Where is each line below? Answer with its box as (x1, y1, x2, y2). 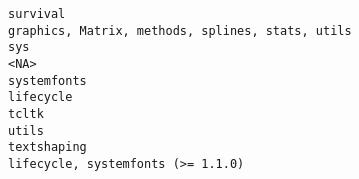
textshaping (8, 140, 87, 155)
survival (8, 7, 66, 21)
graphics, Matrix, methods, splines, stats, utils (8, 23, 352, 38)
